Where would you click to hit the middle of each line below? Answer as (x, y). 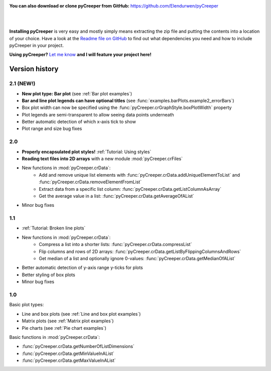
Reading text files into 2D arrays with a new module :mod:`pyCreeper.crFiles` (102, 159)
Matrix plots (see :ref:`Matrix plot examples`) (68, 321)
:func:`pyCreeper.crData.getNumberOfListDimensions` (78, 346)
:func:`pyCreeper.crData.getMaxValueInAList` (69, 360)
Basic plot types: (27, 305)
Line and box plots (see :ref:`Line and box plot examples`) (81, 314)
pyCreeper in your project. (36, 45)
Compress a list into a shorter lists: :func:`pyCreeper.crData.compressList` (115, 244)
